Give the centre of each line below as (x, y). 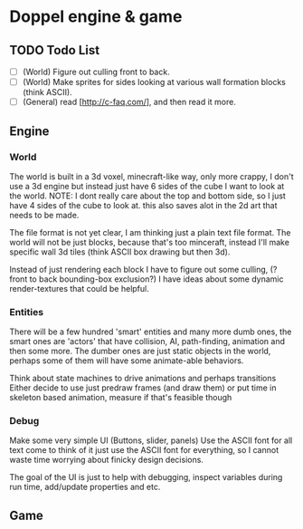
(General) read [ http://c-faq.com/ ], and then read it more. (129, 102)
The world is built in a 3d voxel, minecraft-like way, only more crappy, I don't (151, 176)
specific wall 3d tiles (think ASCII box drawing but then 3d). (120, 252)
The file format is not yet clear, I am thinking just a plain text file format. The (150, 232)
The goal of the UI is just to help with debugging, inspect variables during (146, 477)
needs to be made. (44, 215)
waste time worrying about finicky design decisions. (106, 460)
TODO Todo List (55, 50)
